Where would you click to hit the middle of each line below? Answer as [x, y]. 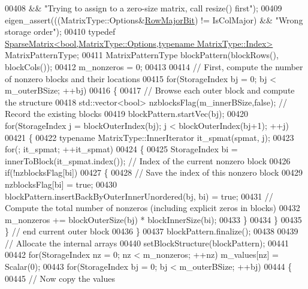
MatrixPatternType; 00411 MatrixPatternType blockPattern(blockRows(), [142, 55]
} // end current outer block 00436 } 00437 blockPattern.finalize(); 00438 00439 [152, 231]
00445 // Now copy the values [60, 278]
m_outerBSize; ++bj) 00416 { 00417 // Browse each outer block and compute [150, 90]
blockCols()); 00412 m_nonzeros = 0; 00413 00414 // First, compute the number [154, 66]
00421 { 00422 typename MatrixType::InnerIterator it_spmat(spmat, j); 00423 [150, 137]
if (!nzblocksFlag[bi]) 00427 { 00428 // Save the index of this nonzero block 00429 [154, 172]
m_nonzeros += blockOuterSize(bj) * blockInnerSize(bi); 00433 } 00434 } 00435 [153, 219]
